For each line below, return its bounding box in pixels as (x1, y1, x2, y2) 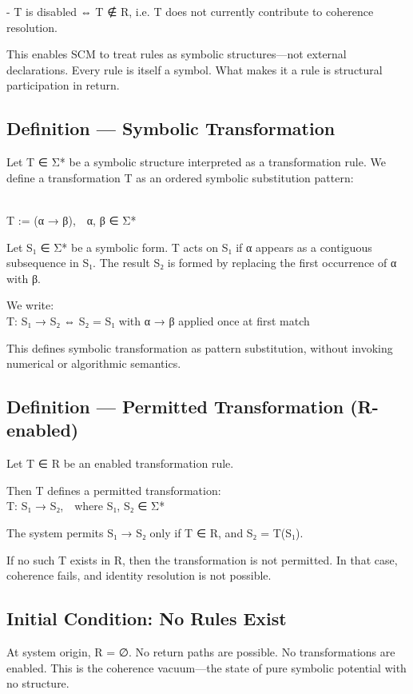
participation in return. (6, 77, 120, 94)
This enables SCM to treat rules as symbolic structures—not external (6, 46, 347, 62)
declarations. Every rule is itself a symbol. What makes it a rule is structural (6, 61, 383, 78)
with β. (6, 269, 41, 286)
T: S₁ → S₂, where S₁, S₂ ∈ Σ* (6, 497, 165, 514)
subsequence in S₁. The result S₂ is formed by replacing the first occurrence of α (6, 254, 397, 271)
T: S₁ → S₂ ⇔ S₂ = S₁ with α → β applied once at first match (6, 312, 310, 329)
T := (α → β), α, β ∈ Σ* (6, 211, 137, 228)
